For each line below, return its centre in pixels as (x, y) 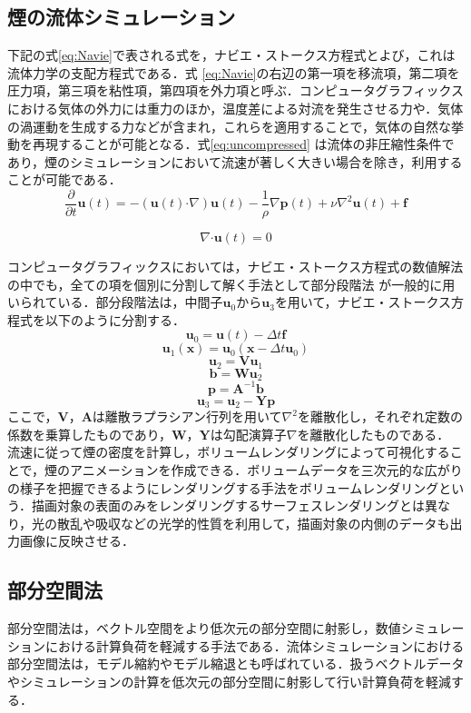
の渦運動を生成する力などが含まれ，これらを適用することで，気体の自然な (230, 126)
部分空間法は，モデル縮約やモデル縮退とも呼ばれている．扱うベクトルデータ (236, 663)
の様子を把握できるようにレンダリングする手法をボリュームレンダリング (223, 487)
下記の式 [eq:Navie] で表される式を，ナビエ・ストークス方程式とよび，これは (231, 55)
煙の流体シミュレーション (122, 17)
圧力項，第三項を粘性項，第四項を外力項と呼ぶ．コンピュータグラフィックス (236, 90)
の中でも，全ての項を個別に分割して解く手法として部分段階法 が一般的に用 (231, 284)
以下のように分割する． (115, 319)
